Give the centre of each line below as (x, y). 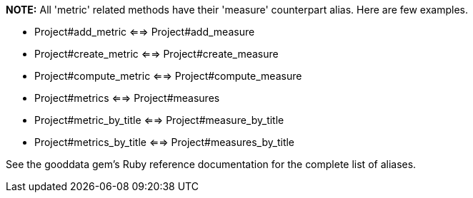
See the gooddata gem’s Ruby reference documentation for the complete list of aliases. (211, 164)
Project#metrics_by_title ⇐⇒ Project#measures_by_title (165, 142)
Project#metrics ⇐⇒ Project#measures (127, 98)
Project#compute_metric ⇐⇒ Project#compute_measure (168, 76)
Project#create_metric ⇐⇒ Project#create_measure (156, 54)
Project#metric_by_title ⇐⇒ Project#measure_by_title (159, 120)
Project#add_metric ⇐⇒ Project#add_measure (145, 32)
